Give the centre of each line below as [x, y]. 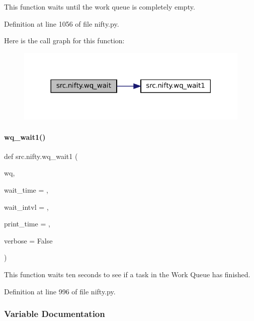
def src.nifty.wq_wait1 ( [41, 156]
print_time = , [27, 224]
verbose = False [28, 240]
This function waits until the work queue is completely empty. [100, 7]
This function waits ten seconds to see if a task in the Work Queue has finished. [127, 274]
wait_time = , [26, 190]
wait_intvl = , [26, 207]
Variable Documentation [55, 314]
